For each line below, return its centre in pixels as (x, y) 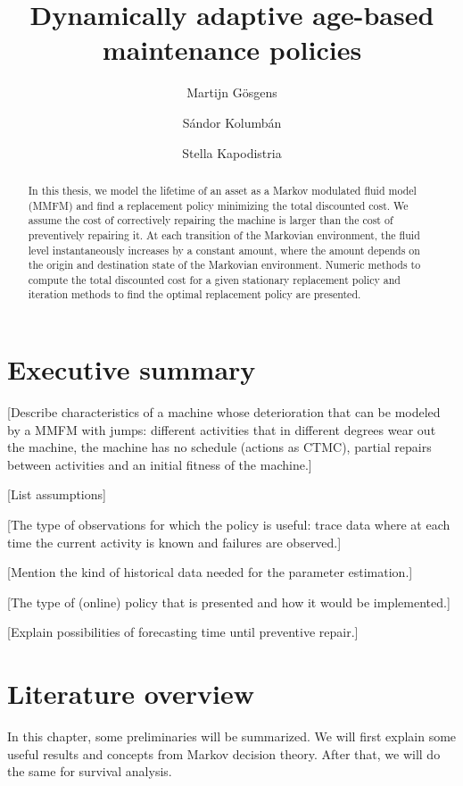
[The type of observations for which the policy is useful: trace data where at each (229, 525)
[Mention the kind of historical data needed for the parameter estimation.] (210, 572)
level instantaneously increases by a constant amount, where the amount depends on (224, 250)
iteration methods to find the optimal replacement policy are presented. (194, 294)
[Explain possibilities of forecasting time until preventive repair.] (183, 632)
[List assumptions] (57, 494)
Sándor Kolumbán (232, 122)
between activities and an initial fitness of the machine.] (160, 464)
